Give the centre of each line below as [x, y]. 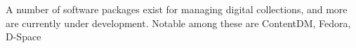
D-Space [24, 37]
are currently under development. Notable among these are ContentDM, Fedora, [178, 23]
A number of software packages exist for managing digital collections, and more [177, 9]
